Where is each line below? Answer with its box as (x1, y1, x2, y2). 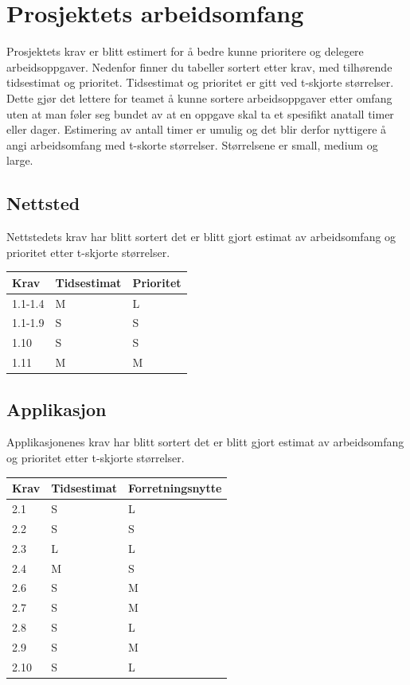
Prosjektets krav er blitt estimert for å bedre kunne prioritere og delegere (6, 43, 364, 60)
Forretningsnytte (128, 480, 222, 496)
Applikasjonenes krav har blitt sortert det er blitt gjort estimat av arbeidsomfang (6, 434, 404, 450)
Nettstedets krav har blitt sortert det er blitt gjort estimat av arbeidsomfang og (6, 228, 396, 245)
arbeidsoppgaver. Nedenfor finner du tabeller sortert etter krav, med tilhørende (6, 58, 392, 75)
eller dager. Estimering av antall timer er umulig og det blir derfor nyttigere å (6, 121, 387, 138)
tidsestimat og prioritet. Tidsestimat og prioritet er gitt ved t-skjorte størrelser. (6, 74, 394, 91)
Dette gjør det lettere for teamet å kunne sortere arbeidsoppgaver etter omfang (6, 89, 392, 106)
